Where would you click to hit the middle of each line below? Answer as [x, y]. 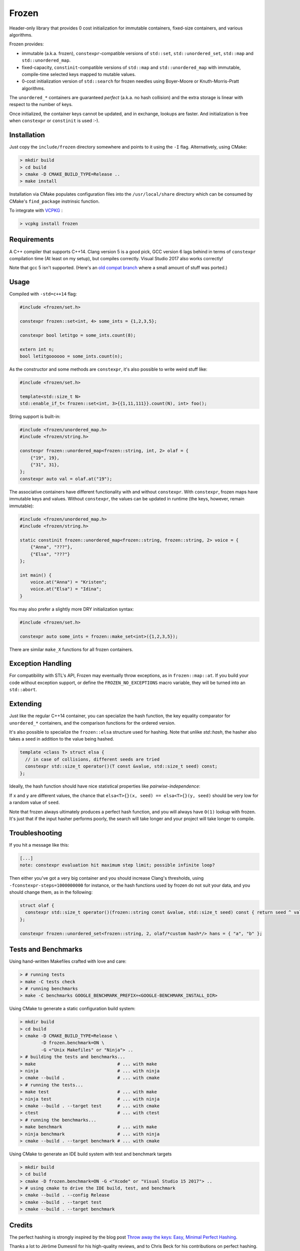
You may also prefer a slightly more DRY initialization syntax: [71, 609]
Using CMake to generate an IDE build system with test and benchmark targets [90, 1154]
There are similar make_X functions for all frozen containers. [71, 649]
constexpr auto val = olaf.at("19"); [66, 479]
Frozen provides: [27, 44]
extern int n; [37, 349]
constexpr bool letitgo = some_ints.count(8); [78, 335]
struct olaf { [37, 905]
